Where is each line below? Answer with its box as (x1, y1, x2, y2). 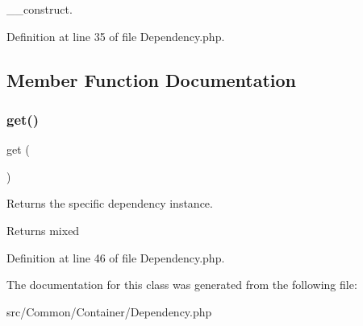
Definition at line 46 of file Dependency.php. (6, 249, 225, 266)
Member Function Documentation (6, 67, 297, 92)
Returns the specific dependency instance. (6, 195, 213, 212)
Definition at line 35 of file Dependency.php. (6, 27, 225, 44)
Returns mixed (6, 221, 80, 238)
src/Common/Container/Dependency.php (6, 303, 212, 320)
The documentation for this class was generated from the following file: (6, 276, 357, 293)
